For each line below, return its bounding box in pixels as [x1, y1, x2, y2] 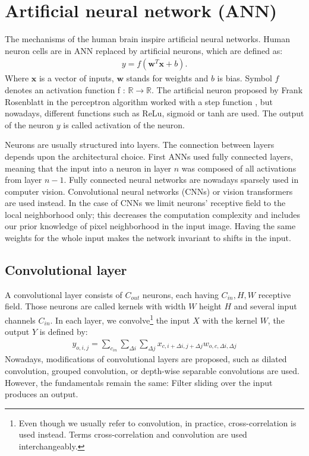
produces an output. [5, 388, 78, 400]
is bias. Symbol [217, 72, 272, 84]
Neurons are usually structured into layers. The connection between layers [5, 138, 275, 151]
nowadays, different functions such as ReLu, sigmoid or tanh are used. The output [5, 107, 304, 119]
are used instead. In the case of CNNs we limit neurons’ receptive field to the [5, 197, 286, 209]
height [199, 300, 222, 312]
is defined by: [39, 325, 88, 338]
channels [5, 313, 36, 326]
